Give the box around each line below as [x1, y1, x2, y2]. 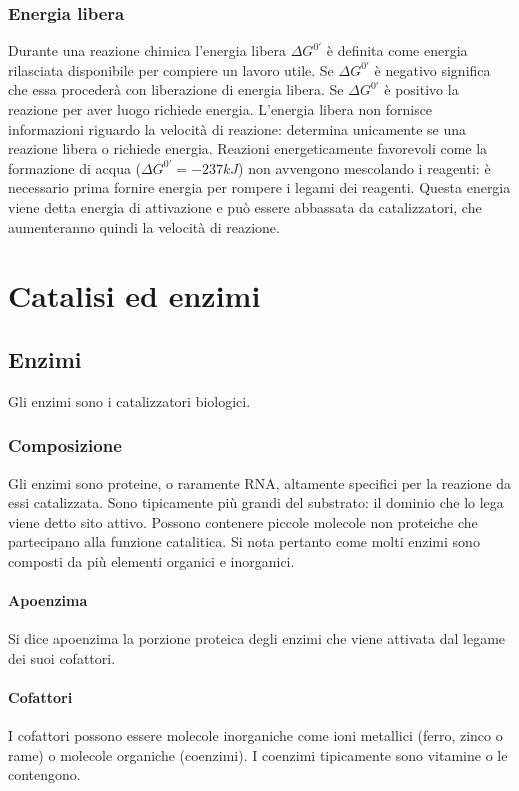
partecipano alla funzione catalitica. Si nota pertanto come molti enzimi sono [8, 531, 480, 552]
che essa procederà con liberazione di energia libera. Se [8, 79, 344, 100]
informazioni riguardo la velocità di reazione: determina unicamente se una [8, 118, 467, 139]
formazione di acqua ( [8, 157, 142, 178]
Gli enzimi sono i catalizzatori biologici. [8, 390, 251, 411]
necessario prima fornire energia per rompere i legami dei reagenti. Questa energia [8, 177, 511, 198]
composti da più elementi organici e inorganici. [8, 550, 295, 571]
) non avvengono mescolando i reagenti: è [238, 157, 491, 178]
